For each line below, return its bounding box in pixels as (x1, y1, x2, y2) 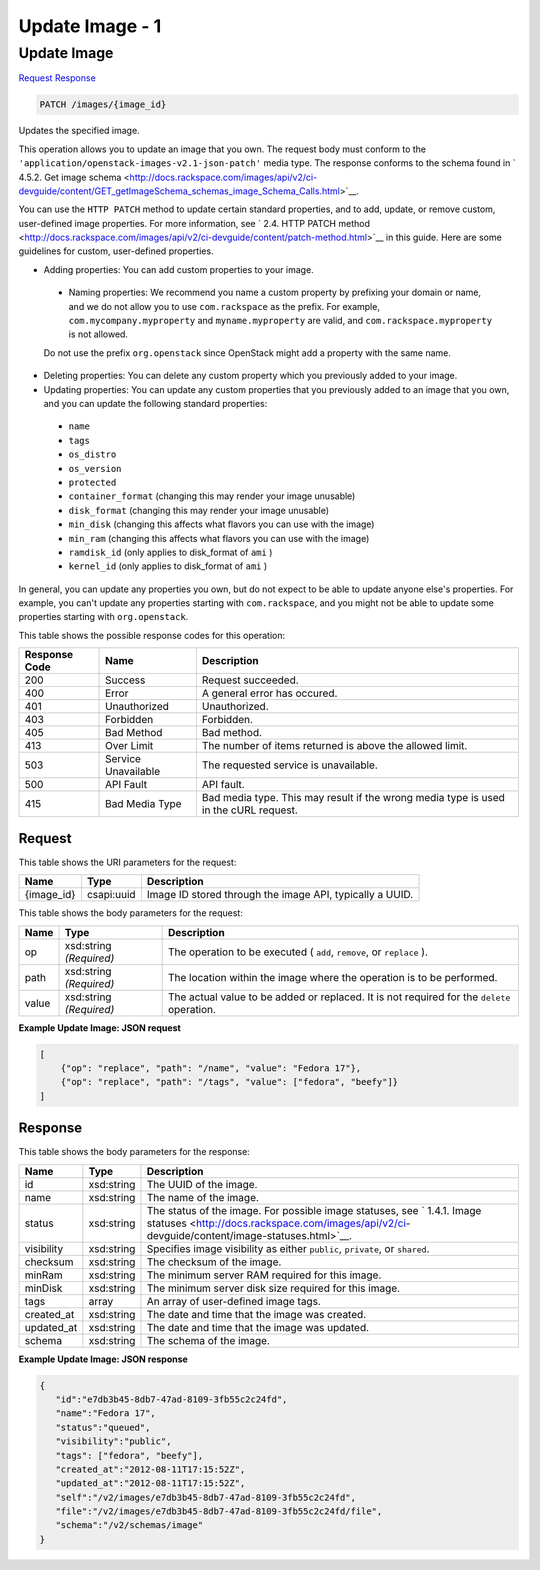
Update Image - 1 (18, 15, 162, 37)
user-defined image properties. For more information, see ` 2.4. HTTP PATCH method (18, 217, 370, 229)
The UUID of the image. (146, 1177, 258, 1191)
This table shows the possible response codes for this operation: (18, 629, 286, 641)
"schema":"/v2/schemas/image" (55, 1520, 204, 1531)
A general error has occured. (201, 686, 338, 700)
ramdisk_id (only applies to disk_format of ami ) (68, 546, 273, 558)
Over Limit (105, 739, 154, 753)
